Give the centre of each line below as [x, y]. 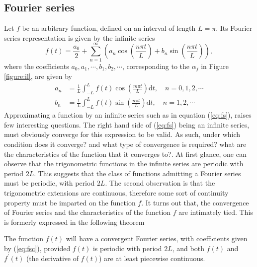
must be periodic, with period [49, 183]
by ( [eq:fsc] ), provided [37, 248]
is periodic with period [127, 248]
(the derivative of [52, 258]
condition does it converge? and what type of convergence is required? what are [125, 144]
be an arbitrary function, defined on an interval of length [109, 28]
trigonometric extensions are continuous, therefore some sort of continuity [116, 192]
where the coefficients [37, 66]
